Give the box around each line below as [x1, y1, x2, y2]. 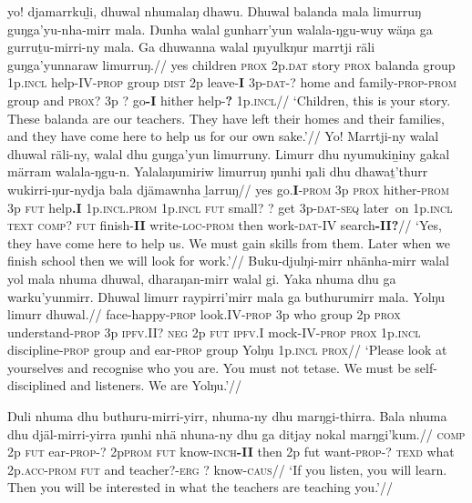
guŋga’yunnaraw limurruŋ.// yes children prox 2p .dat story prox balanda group [7, 55, 456, 74]
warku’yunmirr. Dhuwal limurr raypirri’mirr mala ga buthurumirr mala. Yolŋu [7, 287, 446, 306]
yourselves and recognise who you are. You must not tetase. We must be [7, 357, 411, 377]
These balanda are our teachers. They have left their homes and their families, [7, 108, 445, 127]
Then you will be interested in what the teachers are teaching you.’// [7, 478, 393, 497]
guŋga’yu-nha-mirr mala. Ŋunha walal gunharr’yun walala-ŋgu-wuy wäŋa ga [7, 19, 433, 38]
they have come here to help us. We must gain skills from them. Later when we [7, 233, 450, 252]
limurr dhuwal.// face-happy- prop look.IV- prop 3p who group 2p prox [7, 305, 401, 324]
